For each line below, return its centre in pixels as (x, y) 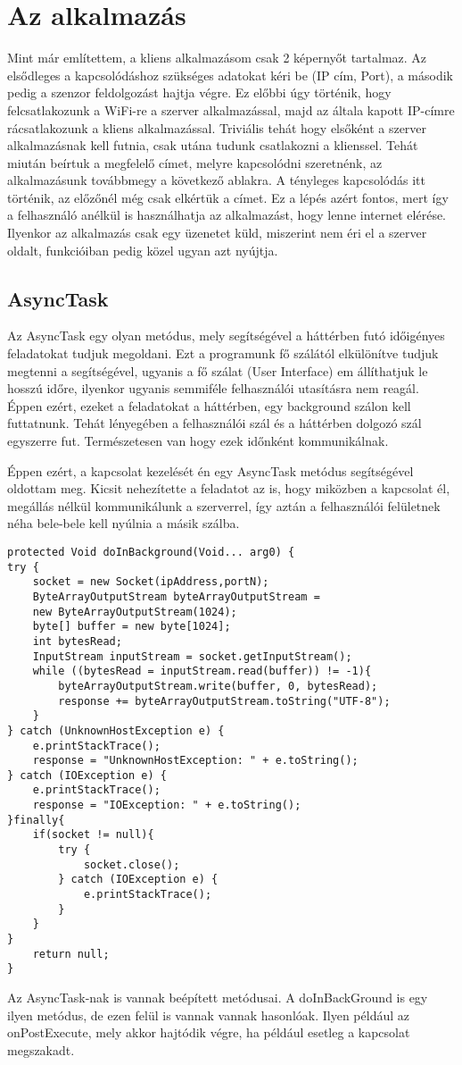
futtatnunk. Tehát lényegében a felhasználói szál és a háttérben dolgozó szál (214, 423)
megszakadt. (41, 1049)
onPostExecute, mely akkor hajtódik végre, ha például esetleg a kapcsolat (209, 1032)
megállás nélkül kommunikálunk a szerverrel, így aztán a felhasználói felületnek (224, 505)
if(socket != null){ (93, 835)
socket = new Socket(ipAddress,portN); (151, 582)
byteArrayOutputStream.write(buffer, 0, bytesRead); (218, 686)
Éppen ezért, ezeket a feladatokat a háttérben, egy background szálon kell (209, 405)
